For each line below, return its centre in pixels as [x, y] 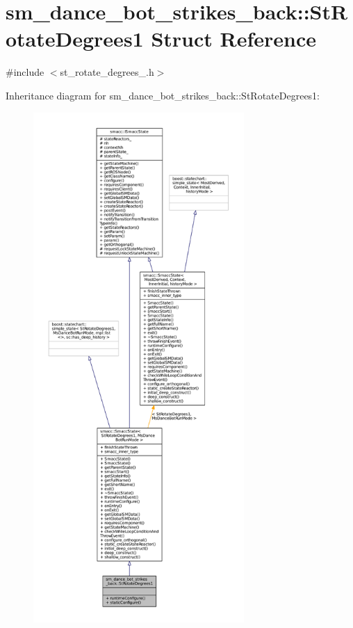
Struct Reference [234, 39]
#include [25, 72]
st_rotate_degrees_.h [107, 72]
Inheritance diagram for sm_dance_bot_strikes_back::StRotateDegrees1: [163, 95]
